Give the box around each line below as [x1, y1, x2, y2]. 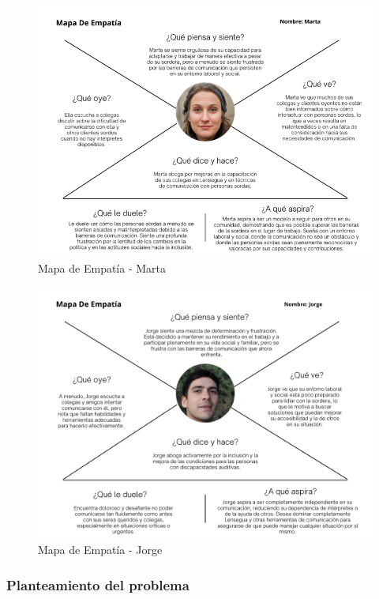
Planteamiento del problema [6, 575, 189, 594]
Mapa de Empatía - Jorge [38, 541, 163, 558]
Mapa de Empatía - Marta [38, 260, 167, 277]
